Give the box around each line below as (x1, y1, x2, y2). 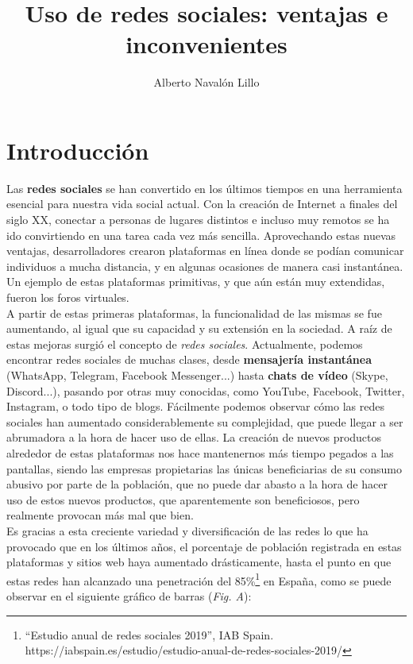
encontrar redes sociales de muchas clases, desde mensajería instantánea (6, 351, 372, 368)
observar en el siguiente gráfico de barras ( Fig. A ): (6, 587, 252, 604)
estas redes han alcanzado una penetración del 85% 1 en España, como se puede (6, 569, 392, 589)
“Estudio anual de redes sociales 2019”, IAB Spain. (25, 626, 274, 643)
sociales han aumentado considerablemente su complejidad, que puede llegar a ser (6, 413, 403, 430)
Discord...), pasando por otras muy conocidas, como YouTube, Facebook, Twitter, (6, 382, 405, 399)
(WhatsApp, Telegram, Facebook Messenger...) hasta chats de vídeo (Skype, (6, 366, 388, 383)
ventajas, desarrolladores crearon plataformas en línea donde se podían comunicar (6, 242, 404, 259)
